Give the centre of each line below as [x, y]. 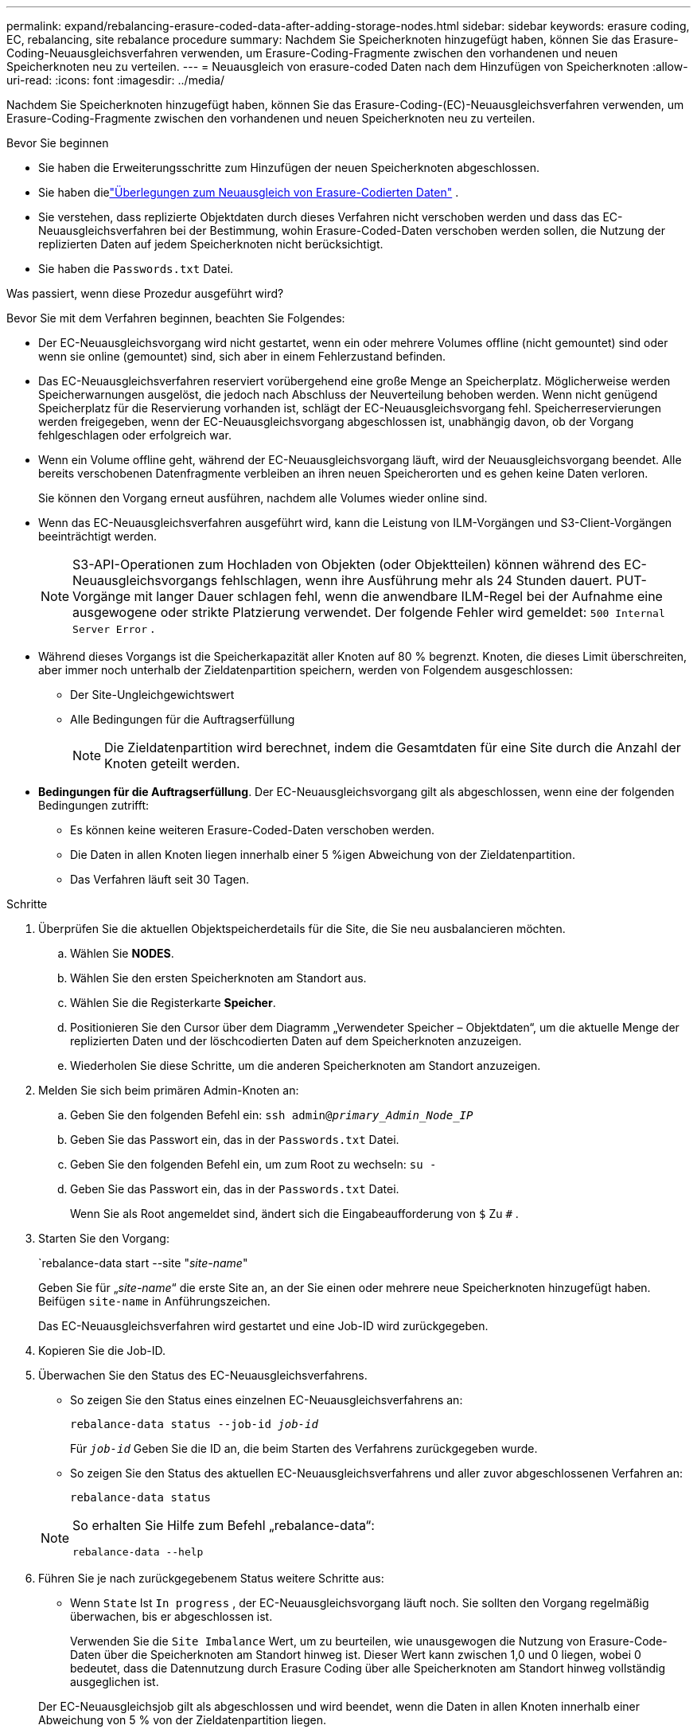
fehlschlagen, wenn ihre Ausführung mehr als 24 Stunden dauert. [417, 580]
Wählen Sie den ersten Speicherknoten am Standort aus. [218, 978]
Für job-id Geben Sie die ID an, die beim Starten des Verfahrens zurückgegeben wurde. [304, 1448]
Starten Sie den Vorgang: [104, 1238]
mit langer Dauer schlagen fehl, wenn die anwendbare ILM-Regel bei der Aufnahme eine [398, 596]
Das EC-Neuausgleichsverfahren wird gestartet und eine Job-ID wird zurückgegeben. [263, 1326]
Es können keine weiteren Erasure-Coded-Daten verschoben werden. [252, 830]
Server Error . [114, 628]
